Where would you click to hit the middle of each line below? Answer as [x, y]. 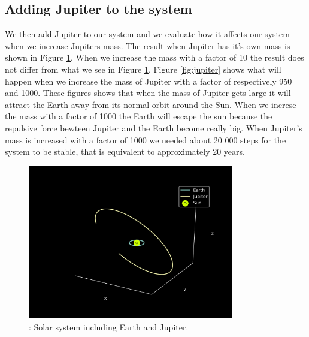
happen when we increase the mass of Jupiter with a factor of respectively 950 [149, 81]
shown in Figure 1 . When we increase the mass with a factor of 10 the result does [154, 57]
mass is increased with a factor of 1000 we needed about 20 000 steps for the [146, 139]
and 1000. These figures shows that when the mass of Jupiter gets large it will [148, 93]
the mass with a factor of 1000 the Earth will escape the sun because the [139, 116]
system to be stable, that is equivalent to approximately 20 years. [125, 151]
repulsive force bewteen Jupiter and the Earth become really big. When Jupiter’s [154, 127]
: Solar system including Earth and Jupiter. [109, 327]
